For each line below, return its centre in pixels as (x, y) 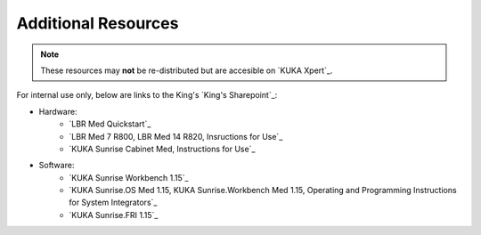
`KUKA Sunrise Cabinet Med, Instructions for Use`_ (162, 149)
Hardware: (58, 111)
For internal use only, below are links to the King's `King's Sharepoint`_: (147, 95)
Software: (57, 166)
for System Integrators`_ (113, 203)
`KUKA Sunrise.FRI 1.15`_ (114, 215)
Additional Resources (98, 23)
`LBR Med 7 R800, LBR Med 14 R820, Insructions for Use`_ (176, 136)
